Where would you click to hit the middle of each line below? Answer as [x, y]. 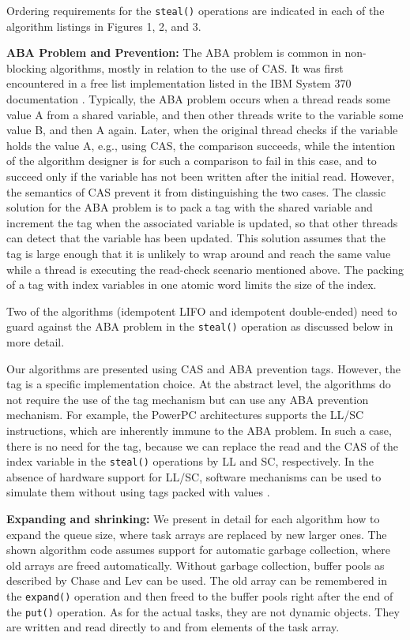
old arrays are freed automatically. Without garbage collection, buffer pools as [196, 565]
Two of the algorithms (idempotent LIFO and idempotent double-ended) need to [202, 311]
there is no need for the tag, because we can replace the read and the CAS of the [203, 445]
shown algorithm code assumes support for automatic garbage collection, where [198, 550]
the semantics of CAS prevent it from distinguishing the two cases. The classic [196, 191]
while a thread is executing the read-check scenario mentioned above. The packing [205, 269]
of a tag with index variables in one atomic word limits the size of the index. [192, 284]
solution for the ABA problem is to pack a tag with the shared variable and [190, 207]
